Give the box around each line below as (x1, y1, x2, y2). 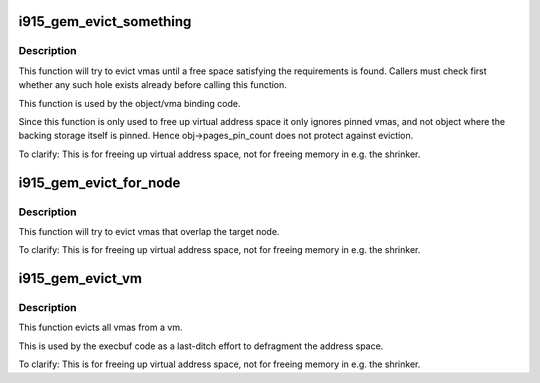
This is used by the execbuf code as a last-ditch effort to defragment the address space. (18, 340, 384, 352)
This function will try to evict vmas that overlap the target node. (18, 225, 280, 237)
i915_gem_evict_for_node (18, 174, 181, 191)
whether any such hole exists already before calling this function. (18, 79, 287, 91)
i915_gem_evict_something (18, 13, 192, 30)
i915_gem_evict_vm (18, 270, 142, 287)
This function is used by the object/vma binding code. (18, 97, 241, 109)
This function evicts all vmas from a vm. (18, 321, 183, 334)
